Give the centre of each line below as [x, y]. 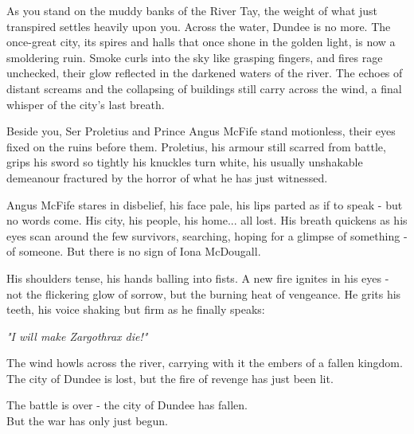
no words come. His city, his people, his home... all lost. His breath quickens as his [207, 220]
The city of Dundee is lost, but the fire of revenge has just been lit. [170, 378]
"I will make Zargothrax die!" [77, 336]
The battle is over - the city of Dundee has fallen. [127, 405]
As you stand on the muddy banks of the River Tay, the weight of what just [192, 10]
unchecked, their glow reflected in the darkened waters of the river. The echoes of [205, 73]
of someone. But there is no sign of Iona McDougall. [134, 251]
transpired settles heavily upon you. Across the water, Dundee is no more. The [199, 26]
